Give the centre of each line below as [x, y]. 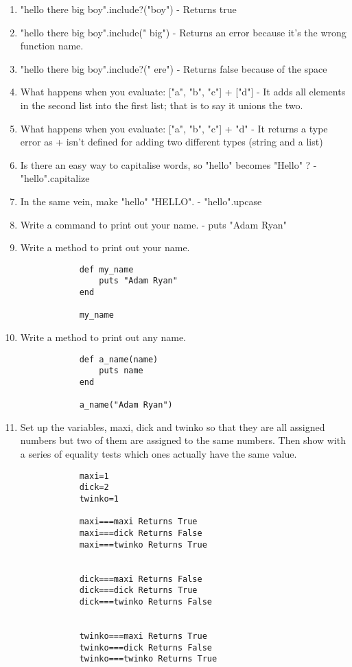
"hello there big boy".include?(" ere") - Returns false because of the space [174, 68]
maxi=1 [94, 476]
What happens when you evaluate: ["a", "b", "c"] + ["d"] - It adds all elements [183, 92]
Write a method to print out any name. [103, 337]
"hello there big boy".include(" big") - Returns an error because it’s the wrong [183, 32]
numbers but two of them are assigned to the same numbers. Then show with [183, 440]
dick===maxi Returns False [141, 579]
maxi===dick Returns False [141, 533]
